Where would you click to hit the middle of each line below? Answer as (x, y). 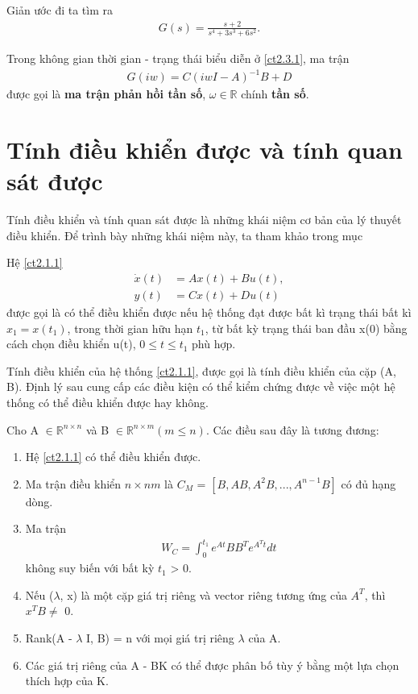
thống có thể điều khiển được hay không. (108, 402)
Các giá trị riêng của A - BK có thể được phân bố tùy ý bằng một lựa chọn (212, 665)
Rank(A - (49, 638)
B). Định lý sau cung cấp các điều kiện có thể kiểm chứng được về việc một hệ (201, 386)
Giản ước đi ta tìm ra (60, 10)
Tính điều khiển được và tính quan (205, 149)
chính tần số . (275, 94)
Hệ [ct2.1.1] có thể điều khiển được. (113, 457)
